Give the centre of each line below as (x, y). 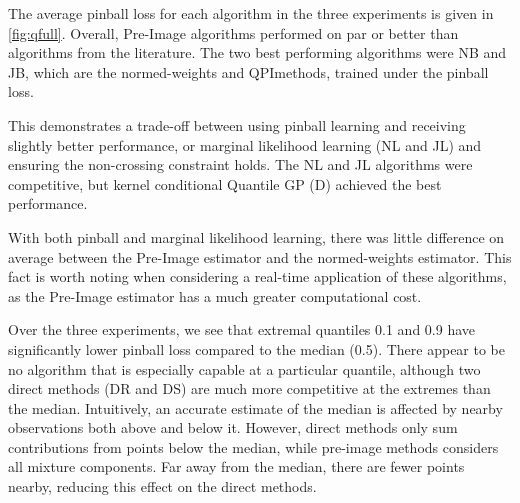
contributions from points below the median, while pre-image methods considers (253, 446)
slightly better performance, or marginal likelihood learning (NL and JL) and (245, 144)
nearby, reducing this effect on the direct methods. (162, 486)
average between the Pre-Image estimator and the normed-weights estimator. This (260, 256)
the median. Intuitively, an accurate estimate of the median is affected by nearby (255, 407)
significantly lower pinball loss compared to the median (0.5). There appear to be (256, 348)
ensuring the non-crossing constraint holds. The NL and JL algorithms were (240, 164)
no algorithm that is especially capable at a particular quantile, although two (244, 368)
